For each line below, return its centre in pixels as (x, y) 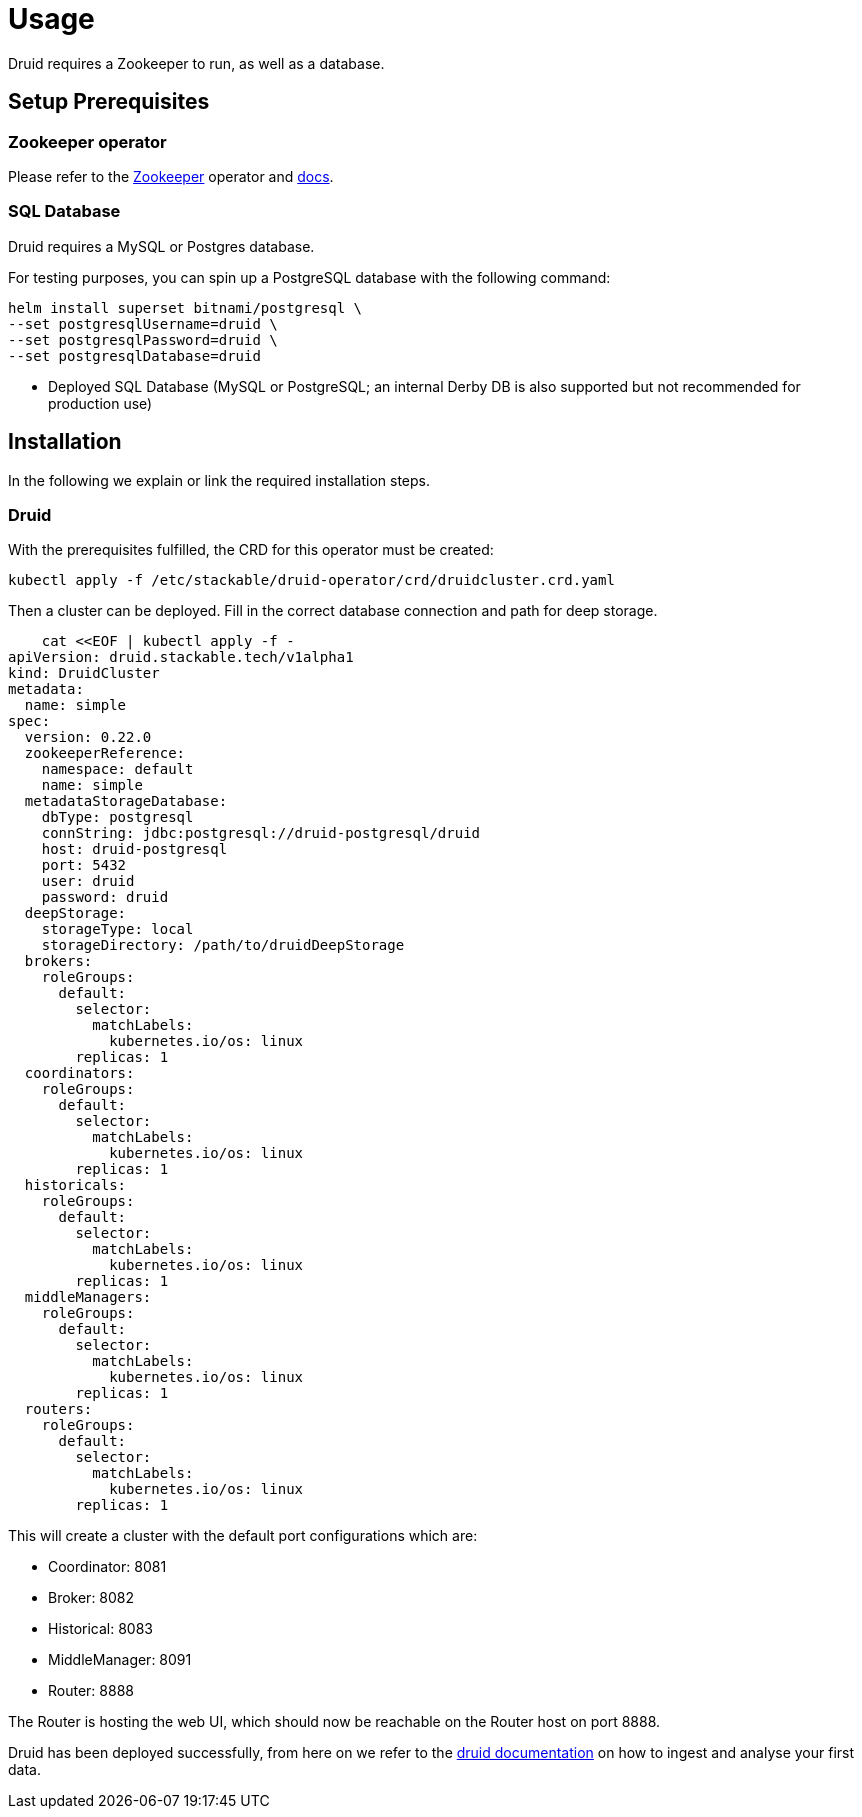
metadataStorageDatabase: (126, 801)
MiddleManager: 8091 (120, 1660)
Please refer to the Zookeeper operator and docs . (171, 176)
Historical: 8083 (100, 1629)
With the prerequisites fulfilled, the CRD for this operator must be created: (251, 550)
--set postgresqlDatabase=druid (134, 355)
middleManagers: (88, 1297)
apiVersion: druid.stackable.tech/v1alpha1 (181, 657)
